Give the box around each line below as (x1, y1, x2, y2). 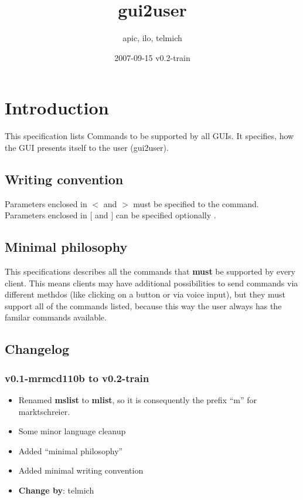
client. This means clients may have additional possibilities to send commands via (5, 276, 298, 289)
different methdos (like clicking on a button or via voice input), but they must (5, 288, 285, 300)
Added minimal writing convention (18, 464, 144, 477)
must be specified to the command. (133, 197, 259, 210)
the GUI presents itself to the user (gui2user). (5, 141, 169, 153)
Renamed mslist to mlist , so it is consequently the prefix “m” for (18, 394, 257, 406)
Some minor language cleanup (18, 425, 126, 437)
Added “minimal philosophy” (18, 444, 123, 457)
